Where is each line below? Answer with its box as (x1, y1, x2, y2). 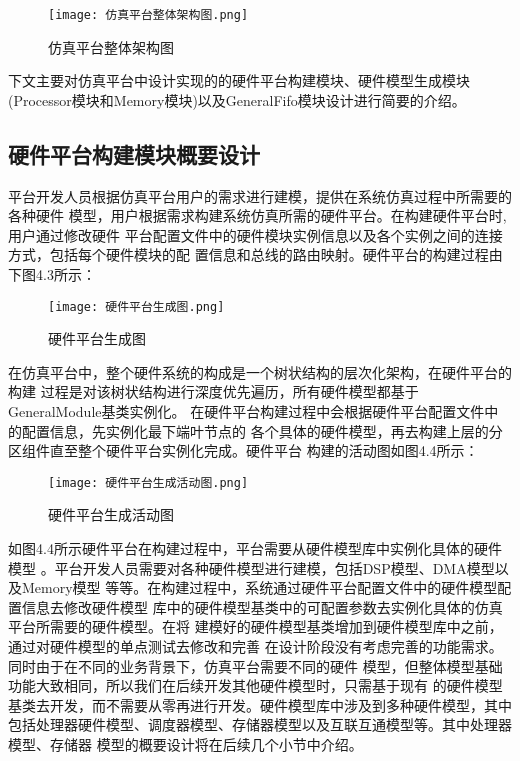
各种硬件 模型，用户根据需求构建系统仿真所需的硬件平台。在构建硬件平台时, (8, 205, 507, 226)
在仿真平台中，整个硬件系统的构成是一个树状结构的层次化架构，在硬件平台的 (8, 361, 512, 382)
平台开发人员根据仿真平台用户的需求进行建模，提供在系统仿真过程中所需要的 (8, 185, 512, 206)
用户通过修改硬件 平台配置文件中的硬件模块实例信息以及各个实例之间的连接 (8, 224, 503, 245)
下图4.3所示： (8, 264, 96, 285)
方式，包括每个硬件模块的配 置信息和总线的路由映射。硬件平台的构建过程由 (8, 244, 503, 265)
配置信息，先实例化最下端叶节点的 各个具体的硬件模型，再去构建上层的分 (21, 420, 503, 441)
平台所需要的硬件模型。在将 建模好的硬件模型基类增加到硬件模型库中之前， (8, 616, 503, 637)
